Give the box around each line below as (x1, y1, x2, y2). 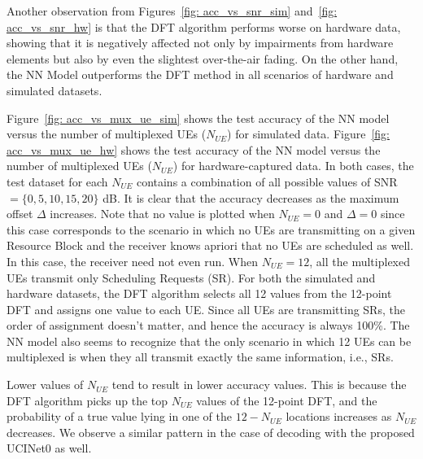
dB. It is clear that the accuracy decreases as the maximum (102, 189, 399, 206)
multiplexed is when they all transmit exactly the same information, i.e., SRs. (7, 348, 394, 365)
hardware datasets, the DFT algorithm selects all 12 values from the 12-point (7, 285, 392, 302)
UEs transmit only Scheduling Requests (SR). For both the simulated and (7, 269, 376, 286)
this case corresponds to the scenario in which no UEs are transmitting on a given (7, 221, 416, 238)
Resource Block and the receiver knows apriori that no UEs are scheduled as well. (7, 237, 414, 254)
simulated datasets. (7, 81, 102, 98)
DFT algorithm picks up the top (7, 391, 168, 409)
